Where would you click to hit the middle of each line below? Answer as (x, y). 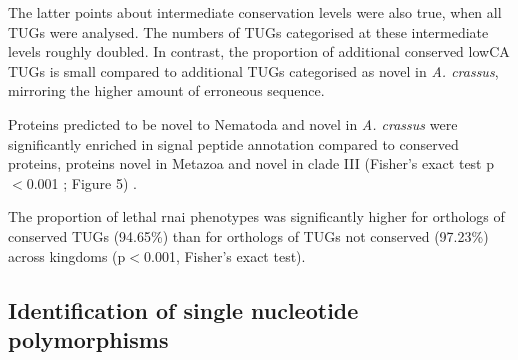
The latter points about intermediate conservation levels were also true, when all (255, 12)
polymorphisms (88, 338)
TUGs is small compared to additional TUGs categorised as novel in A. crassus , (253, 70)
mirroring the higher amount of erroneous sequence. (166, 90)
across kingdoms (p (67, 255)
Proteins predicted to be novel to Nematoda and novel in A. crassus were (233, 123)
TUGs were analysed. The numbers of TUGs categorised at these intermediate (248, 31)
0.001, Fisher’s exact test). (224, 255)
